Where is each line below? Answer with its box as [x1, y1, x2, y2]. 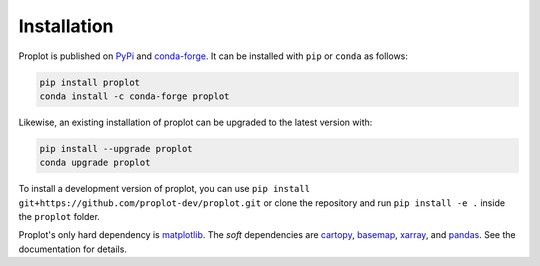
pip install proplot [39, 76, 140, 88]
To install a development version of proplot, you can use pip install [18, 183, 310, 195]
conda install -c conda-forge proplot [39, 90, 230, 102]
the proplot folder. [18, 211, 100, 223]
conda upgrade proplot [39, 157, 151, 169]
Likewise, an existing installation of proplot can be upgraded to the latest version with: [18, 116, 373, 128]
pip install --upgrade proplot [39, 143, 194, 154]
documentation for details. [18, 243, 127, 255]
